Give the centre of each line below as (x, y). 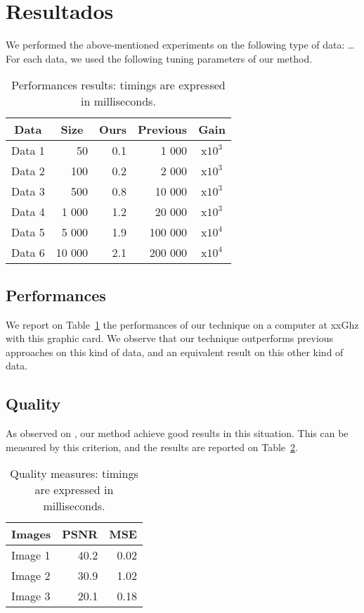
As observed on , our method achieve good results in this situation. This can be (177, 433)
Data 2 (28, 171)
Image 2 (31, 576)
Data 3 (28, 191)
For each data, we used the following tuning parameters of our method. (159, 58)
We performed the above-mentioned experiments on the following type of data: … (180, 45)
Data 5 (28, 232)
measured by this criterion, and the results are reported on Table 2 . (152, 447)
